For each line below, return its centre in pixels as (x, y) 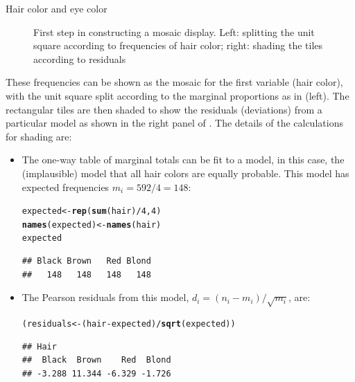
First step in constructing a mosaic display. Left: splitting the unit (174, 31)
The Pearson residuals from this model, (105, 297)
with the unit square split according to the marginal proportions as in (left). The (177, 95)
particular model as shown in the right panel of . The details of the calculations (174, 123)
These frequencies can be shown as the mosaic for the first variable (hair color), (174, 82)
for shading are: (39, 136)
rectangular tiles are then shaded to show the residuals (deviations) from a (164, 109)
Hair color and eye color (57, 8)
